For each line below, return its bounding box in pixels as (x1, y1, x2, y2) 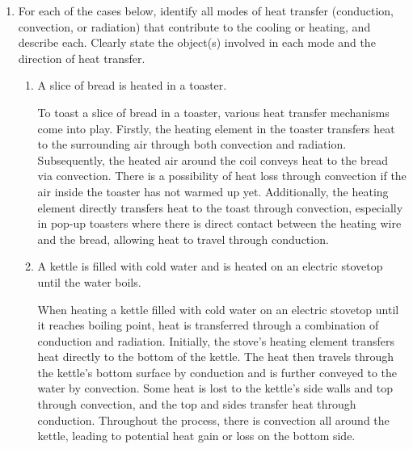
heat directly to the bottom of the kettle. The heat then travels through (37, 348, 394, 365)
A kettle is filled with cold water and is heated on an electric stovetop (37, 258, 383, 275)
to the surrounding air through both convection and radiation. (37, 136, 347, 153)
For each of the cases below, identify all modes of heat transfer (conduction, (18, 2, 394, 19)
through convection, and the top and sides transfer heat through (37, 396, 356, 413)
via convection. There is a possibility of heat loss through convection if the (37, 167, 407, 184)
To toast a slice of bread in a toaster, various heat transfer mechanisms (37, 103, 390, 120)
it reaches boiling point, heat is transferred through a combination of (37, 317, 379, 334)
